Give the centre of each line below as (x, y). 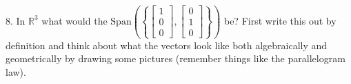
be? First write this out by (280, 20)
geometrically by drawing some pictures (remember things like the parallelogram (175, 58)
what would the (74, 20)
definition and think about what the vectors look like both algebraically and (167, 45)
